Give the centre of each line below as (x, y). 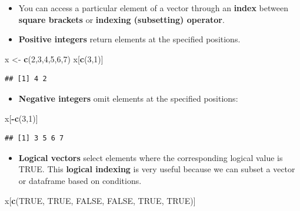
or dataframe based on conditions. (80, 180)
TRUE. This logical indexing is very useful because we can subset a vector (157, 169)
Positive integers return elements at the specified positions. (129, 39)
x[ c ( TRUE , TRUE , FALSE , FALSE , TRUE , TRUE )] (100, 200)
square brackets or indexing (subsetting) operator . (121, 19)
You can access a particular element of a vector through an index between (153, 8)
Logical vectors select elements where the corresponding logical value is (151, 157)
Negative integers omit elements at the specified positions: (128, 98)
